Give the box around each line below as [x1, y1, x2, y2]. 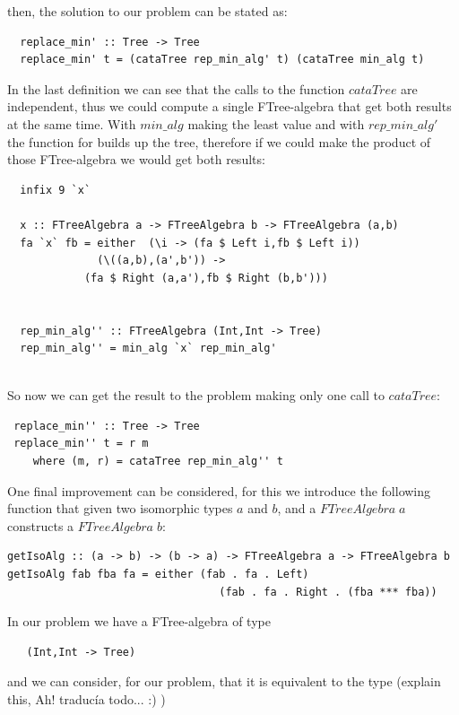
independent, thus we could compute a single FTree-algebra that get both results [7, 97, 452, 116]
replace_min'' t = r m [13, 437, 149, 450]
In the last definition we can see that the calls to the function [7, 79, 345, 98]
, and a [277, 499, 316, 518]
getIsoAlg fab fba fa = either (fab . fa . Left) [7, 568, 309, 581]
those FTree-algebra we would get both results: [7, 150, 265, 169]
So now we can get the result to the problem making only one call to [7, 386, 385, 405]
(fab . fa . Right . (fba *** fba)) [219, 585, 437, 598]
